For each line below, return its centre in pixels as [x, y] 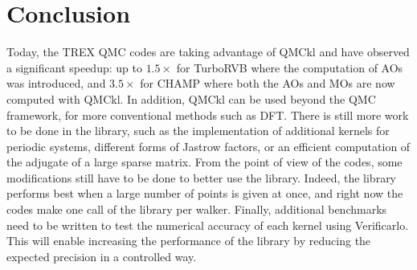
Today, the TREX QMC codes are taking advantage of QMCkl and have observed [208, 52]
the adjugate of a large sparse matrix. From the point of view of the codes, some [204, 162]
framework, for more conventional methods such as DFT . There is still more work [208, 115]
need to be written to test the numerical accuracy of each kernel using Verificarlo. [208, 225]
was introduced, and [56, 83]
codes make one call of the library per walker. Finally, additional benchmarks [197, 209]
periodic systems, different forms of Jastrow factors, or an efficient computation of [208, 146]
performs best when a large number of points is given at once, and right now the [205, 193]
